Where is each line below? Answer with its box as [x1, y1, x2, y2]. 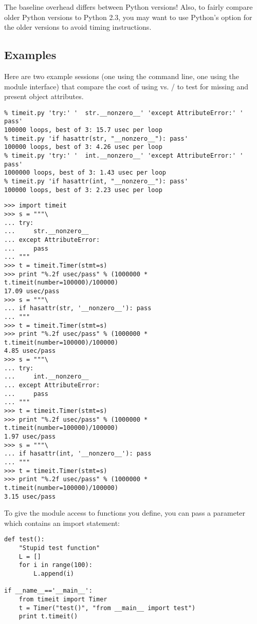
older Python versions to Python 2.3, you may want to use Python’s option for [4, 11, 252, 22]
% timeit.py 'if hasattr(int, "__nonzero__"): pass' [4, 178, 188, 185]
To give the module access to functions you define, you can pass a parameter [4, 507, 246, 518]
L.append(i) [33, 570, 75, 578]
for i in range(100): [19, 561, 93, 569]
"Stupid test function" [19, 544, 100, 552]
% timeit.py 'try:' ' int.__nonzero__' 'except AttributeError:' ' [4, 152, 244, 160]
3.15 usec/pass [4, 493, 56, 500]
